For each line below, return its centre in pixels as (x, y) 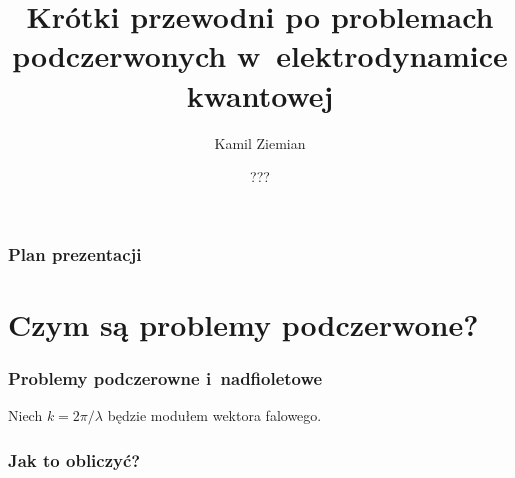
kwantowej (260, 94)
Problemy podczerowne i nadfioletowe (165, 377)
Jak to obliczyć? (74, 459)
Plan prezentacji (75, 253)
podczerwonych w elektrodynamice (260, 55)
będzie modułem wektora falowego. (214, 415)
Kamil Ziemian (260, 142)
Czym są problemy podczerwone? (243, 323)
